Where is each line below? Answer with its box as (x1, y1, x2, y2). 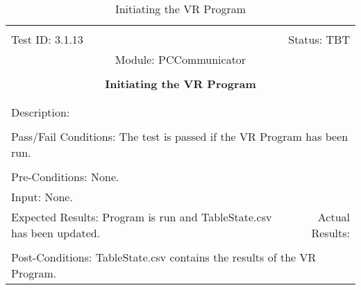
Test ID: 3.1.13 (11, 31, 83, 47)
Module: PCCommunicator (115, 51, 246, 67)
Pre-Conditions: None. (11, 169, 119, 185)
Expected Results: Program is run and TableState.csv (11, 209, 272, 225)
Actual (317, 209, 350, 225)
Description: (11, 104, 70, 120)
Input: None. (11, 189, 73, 205)
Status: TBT (288, 31, 350, 47)
